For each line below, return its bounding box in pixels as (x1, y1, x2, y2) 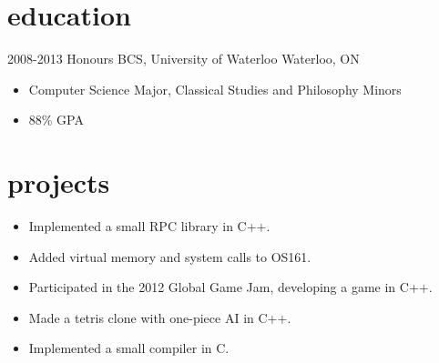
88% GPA (28, 110, 84, 129)
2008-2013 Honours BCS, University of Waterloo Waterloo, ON (7, 49, 360, 68)
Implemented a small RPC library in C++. (28, 217, 271, 236)
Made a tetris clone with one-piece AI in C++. (28, 308, 291, 327)
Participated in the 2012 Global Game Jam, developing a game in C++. (28, 277, 433, 297)
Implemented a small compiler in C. (28, 338, 230, 358)
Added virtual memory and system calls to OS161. (28, 247, 311, 266)
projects (7, 164, 110, 201)
